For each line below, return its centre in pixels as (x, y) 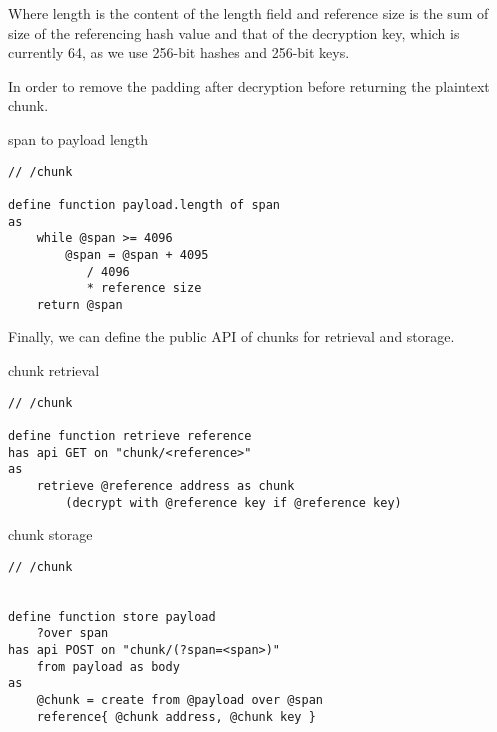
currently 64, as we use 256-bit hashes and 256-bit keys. (179, 52)
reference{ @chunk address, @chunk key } (176, 716)
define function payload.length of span (144, 204)
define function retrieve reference (130, 435)
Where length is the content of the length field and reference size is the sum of (248, 13)
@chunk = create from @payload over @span (179, 700)
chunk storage (50, 534)
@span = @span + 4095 (137, 254)
